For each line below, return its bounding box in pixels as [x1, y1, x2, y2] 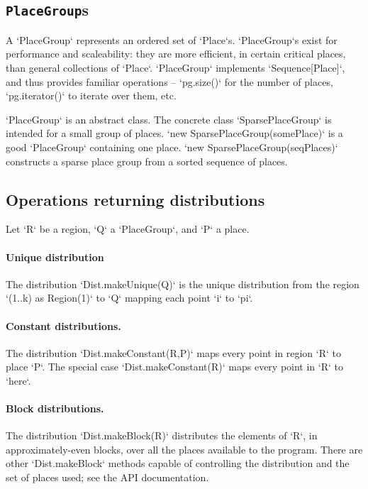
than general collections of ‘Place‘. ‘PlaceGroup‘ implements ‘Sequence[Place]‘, [6, 60, 345, 75]
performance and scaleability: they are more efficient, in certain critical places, [6, 46, 346, 61]
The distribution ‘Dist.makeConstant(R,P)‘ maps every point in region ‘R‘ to [6, 345, 341, 360]
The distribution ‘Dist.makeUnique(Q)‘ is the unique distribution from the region [6, 276, 359, 291]
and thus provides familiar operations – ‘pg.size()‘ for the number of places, [6, 74, 333, 89]
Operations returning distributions [6, 188, 265, 210]
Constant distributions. [6, 318, 121, 333]
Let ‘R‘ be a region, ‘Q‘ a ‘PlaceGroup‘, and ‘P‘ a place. [6, 221, 250, 236]
